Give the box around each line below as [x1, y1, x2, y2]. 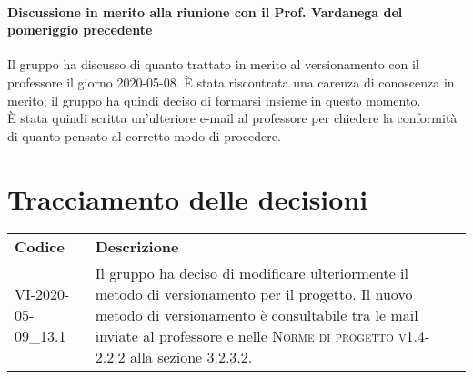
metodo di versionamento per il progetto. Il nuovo [95, 283, 413, 305]
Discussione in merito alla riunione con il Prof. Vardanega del [7, 2, 403, 21]
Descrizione [95, 236, 179, 258]
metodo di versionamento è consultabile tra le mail [95, 304, 418, 326]
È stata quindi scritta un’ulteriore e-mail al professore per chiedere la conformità [7, 108, 458, 128]
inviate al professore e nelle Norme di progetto [95, 325, 394, 347]
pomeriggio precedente [7, 20, 153, 39]
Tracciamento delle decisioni [7, 179, 368, 217]
